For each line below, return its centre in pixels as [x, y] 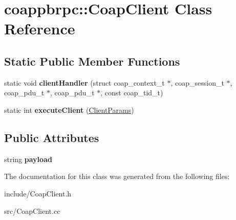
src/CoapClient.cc [32, 211]
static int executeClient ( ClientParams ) [69, 109]
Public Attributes [52, 137]
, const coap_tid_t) [132, 93]
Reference [40, 28]
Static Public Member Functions [92, 61]
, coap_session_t [197, 82]
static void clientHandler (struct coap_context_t [84, 82]
